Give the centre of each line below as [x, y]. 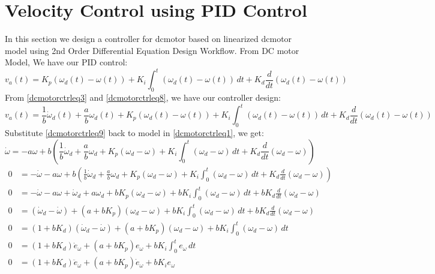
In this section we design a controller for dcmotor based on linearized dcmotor [148, 39]
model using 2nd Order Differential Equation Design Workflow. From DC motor [152, 50]
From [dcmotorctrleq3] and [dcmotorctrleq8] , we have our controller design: [143, 97]
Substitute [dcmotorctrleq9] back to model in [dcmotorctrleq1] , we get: [134, 133]
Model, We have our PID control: [66, 62]
